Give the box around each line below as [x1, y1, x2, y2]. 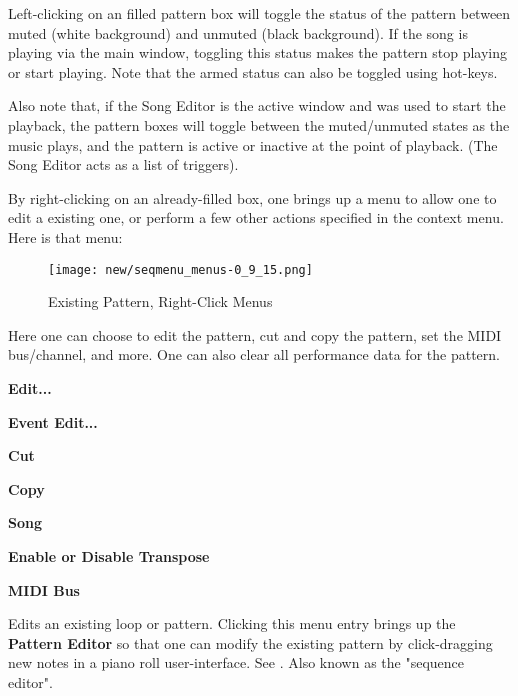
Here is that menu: [8, 226, 123, 247]
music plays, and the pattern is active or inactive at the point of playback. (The [8, 134, 498, 155]
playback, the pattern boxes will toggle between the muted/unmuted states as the [8, 114, 510, 135]
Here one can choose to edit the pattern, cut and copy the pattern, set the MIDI [8, 324, 502, 345]
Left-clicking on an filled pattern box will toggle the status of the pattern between [8, 3, 511, 23]
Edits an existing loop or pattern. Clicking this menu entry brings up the [8, 613, 456, 634]
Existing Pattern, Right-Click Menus [48, 291, 273, 312]
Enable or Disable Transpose [8, 545, 210, 566]
